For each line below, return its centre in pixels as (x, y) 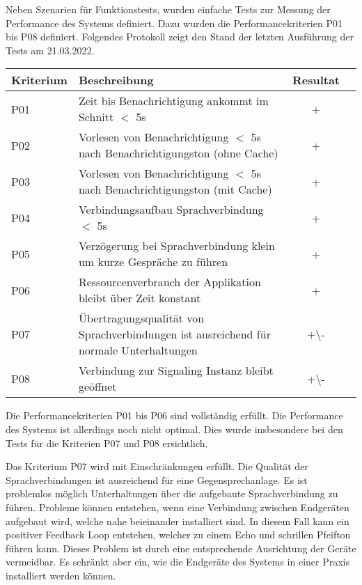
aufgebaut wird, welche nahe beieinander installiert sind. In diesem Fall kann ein (178, 521)
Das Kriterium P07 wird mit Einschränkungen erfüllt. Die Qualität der (157, 466)
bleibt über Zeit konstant (140, 298)
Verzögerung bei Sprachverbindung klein (176, 246)
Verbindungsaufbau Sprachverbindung (171, 210)
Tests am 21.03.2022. (50, 50)
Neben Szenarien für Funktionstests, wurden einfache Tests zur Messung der (168, 9)
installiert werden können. (61, 575)
